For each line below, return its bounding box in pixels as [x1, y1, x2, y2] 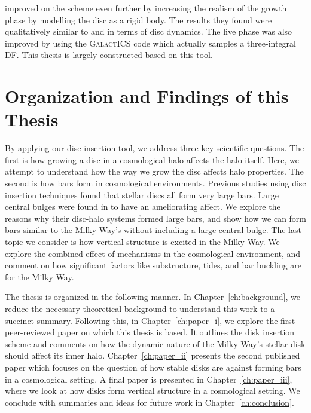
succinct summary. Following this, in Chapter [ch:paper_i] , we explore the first [5, 314, 295, 326]
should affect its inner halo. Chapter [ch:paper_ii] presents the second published [5, 349, 300, 362]
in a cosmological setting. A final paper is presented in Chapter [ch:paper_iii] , [5, 372, 292, 385]
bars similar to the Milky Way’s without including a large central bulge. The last [5, 224, 301, 236]
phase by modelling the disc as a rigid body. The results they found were [5, 13, 272, 26]
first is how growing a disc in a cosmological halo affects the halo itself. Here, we [5, 153, 300, 166]
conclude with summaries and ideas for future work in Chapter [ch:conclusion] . [5, 396, 294, 408]
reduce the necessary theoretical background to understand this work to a [5, 302, 275, 314]
